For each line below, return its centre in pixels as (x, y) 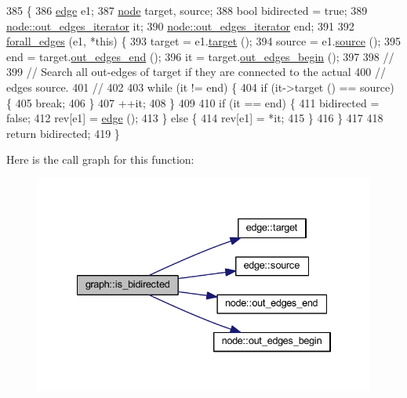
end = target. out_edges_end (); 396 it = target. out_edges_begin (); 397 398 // (200, 56)
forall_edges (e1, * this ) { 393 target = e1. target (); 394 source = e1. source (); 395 (203, 41)
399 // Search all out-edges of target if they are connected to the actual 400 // (196, 72)
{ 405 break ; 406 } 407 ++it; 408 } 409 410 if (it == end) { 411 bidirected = (193, 102)
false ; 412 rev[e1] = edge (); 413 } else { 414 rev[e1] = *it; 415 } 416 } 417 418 (195, 118)
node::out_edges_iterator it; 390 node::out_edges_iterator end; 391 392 (180, 25)
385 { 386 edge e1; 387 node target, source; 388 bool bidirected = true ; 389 (187, 10)
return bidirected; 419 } (63, 133)
